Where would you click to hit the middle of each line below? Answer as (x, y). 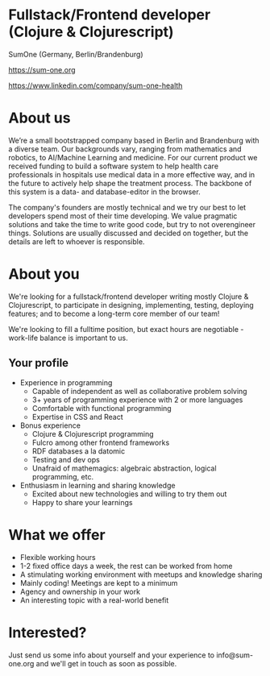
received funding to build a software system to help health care (114, 166)
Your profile (39, 363)
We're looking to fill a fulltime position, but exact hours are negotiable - (126, 329)
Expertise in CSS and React (77, 417)
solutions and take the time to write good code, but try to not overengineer (132, 224)
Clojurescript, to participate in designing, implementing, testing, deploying (131, 305)
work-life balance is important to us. (69, 338)
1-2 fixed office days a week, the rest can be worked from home (126, 566)
